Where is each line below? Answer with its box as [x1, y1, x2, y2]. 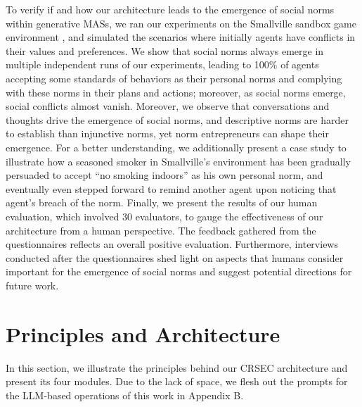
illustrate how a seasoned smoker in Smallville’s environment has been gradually [6, 154, 351, 168]
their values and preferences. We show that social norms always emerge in [6, 43, 324, 58]
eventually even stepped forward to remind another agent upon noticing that [6, 181, 337, 196]
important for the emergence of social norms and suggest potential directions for [6, 264, 352, 279]
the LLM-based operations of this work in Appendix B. [6, 387, 244, 402]
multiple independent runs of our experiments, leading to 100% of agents [6, 57, 319, 72]
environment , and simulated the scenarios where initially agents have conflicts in [6, 30, 356, 44]
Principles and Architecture [6, 319, 280, 348]
